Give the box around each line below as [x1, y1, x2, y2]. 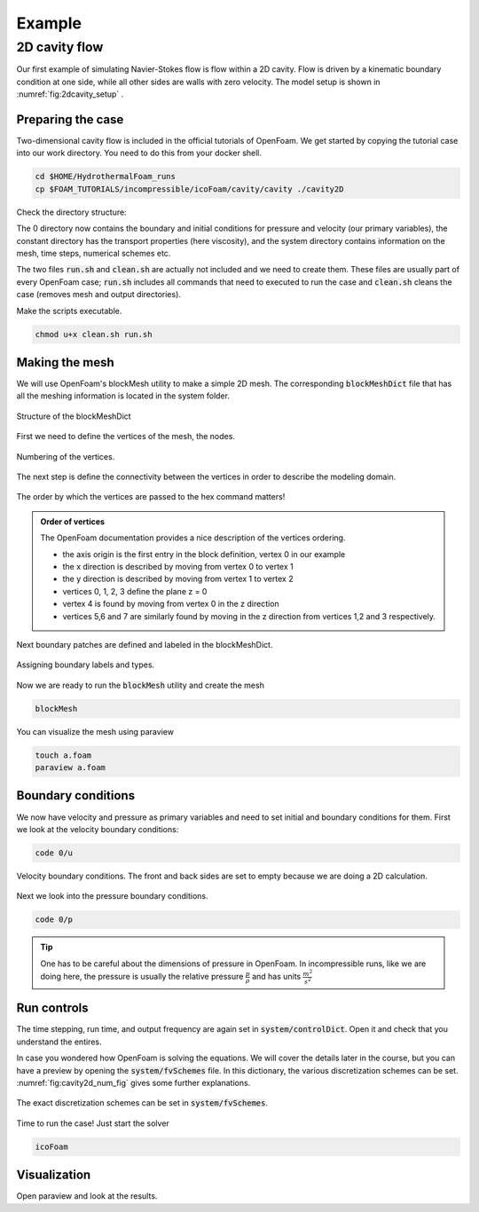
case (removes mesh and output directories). [16, 289, 182, 300]
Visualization [16, 1168, 91, 1183]
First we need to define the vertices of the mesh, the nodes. [16, 431, 235, 442]
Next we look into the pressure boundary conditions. [16, 891, 208, 901]
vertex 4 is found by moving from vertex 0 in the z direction [62, 599, 279, 610]
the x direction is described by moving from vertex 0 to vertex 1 [62, 561, 294, 571]
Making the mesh [16, 355, 114, 370]
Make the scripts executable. [16, 305, 122, 316]
